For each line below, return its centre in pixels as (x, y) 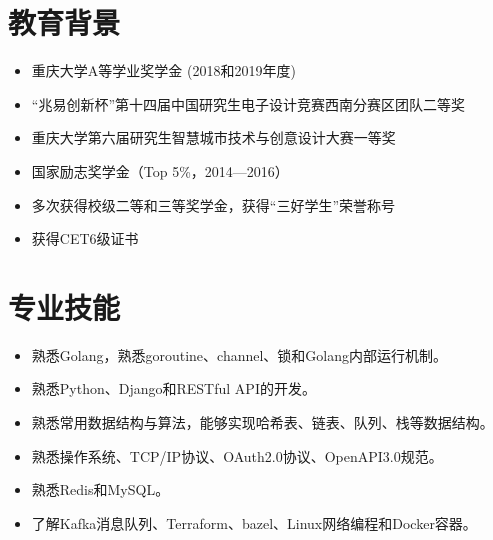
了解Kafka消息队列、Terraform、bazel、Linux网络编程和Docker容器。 (254, 522)
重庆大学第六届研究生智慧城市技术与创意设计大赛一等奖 (213, 137)
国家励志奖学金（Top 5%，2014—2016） (160, 170)
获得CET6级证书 (85, 238)
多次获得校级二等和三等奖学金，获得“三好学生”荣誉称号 (213, 204)
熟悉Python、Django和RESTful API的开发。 (173, 388)
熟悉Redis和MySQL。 (100, 489)
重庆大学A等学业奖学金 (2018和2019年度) (163, 70)
